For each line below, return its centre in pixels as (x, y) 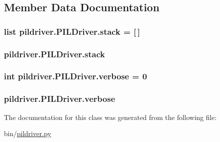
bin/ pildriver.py (28, 133)
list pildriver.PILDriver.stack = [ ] (72, 31)
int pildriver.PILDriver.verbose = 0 (76, 76)
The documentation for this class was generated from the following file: (110, 117)
